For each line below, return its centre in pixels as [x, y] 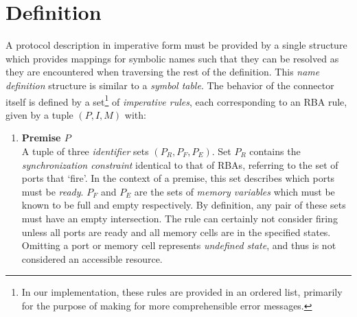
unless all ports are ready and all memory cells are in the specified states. [176, 232]
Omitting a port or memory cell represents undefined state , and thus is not [179, 245]
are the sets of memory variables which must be [234, 191]
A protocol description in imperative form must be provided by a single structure [176, 45]
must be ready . [53, 191]
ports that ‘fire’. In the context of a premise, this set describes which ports [178, 178]
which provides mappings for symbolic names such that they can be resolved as [172, 58]
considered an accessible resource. [92, 258]
